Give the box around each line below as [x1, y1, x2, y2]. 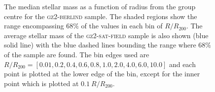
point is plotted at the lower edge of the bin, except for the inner [4, 69, 200, 79]
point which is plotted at [4, 78, 79, 88]
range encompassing [4, 21, 64, 31]
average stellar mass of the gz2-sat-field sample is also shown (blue [4, 30, 209, 40]
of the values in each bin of [81, 21, 163, 31]
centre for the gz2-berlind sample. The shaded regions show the [4, 11, 197, 21]
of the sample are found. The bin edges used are [4, 49, 149, 59]
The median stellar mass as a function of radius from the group [4, 1, 196, 11]
